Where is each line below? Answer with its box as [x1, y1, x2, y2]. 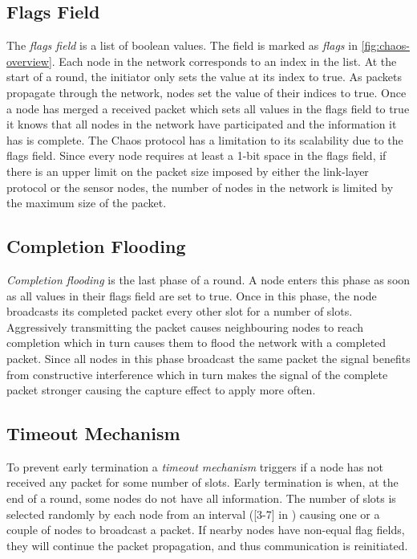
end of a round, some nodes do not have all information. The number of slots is [6, 490, 396, 507]
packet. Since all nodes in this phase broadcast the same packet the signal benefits [6, 349, 411, 366]
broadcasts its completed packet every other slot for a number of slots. [6, 303, 353, 320]
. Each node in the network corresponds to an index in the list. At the [51, 52, 397, 69]
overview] [6, 52, 52, 69]
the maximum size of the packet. [6, 194, 167, 211]
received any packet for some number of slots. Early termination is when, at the [6, 474, 399, 491]
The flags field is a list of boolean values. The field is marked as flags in [6, 37, 358, 54]
